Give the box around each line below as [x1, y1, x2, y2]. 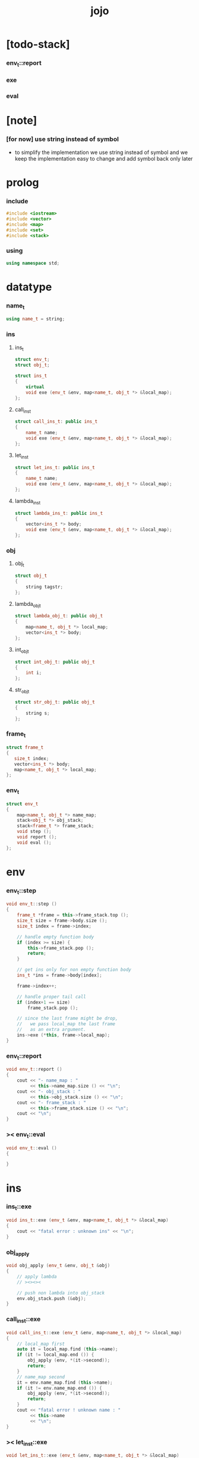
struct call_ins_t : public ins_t [14, 419, 98, 425]
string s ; [26, 710, 50, 716]
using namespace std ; [6, 260, 60, 266]
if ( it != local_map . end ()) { [17, 1352, 94, 1358]
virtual [26, 384, 45, 390]
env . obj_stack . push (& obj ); [17, 1295, 86, 1302]
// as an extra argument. [17, 1027, 86, 1033]
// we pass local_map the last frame [17, 1021, 116, 1027]
